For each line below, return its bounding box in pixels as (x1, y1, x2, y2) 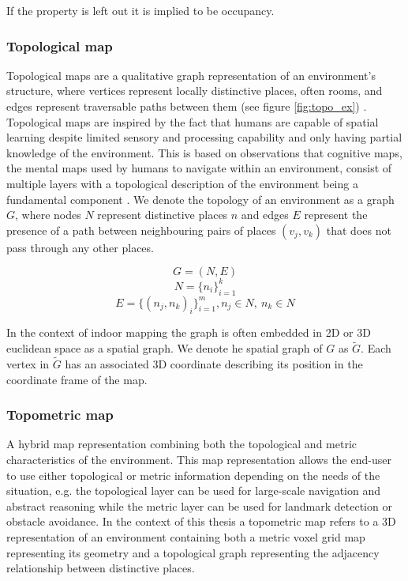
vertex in (6, 356, 50, 372)
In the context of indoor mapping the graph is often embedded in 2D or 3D (6, 324, 371, 341)
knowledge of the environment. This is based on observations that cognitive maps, (6, 144, 402, 160)
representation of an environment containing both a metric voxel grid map (6, 529, 365, 545)
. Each (361, 340, 391, 357)
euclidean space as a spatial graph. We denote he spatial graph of (6, 340, 323, 357)
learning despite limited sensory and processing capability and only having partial (6, 129, 402, 145)
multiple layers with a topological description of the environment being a (6, 175, 358, 191)
